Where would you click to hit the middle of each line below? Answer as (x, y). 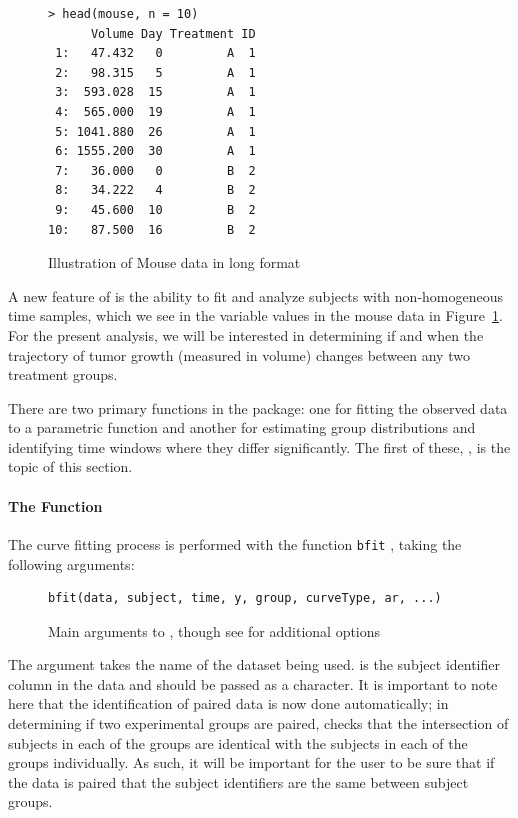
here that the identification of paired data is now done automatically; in (228, 703)
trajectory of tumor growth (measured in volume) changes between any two (239, 354)
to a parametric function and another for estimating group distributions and (242, 427)
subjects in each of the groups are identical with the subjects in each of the (238, 742)
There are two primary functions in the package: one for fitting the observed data (258, 407)
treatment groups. (63, 374)
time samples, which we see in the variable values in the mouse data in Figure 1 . (255, 315)
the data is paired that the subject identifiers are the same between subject (238, 781)
